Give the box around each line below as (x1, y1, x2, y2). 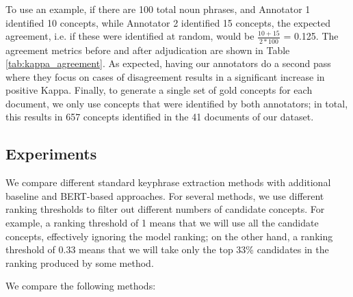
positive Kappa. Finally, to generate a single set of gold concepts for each (5, 83, 313, 97)
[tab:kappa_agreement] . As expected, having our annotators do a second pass (5, 56, 331, 70)
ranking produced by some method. (5, 255, 154, 270)
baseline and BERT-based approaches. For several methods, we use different (5, 188, 324, 203)
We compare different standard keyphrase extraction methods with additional (5, 175, 331, 190)
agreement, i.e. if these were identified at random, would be (5, 29, 254, 43)
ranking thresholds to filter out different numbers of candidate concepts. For (5, 202, 325, 216)
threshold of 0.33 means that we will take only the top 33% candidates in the (5, 242, 329, 257)
